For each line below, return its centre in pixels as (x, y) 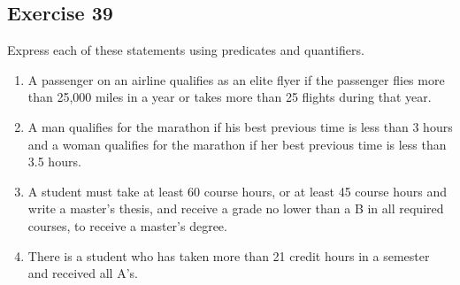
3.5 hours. (54, 162)
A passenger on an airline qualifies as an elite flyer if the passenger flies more (236, 79)
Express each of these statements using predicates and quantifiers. (186, 50)
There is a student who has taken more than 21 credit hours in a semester (229, 255)
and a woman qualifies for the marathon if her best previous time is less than (237, 144)
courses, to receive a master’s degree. (127, 225)
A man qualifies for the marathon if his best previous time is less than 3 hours (240, 126)
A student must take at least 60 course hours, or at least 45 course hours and (238, 191)
